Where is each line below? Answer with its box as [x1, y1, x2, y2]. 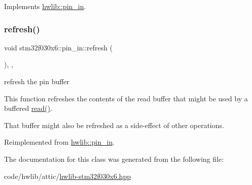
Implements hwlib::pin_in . [4, 1, 86, 11]
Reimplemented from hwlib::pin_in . [4, 137, 115, 147]
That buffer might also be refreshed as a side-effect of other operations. [4, 119, 224, 130]
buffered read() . [4, 103, 53, 113]
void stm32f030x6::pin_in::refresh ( [4, 42, 113, 52]
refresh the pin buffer [4, 76, 70, 86]
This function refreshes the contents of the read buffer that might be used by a [4, 93, 248, 103]
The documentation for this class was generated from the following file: [4, 153, 224, 164]
